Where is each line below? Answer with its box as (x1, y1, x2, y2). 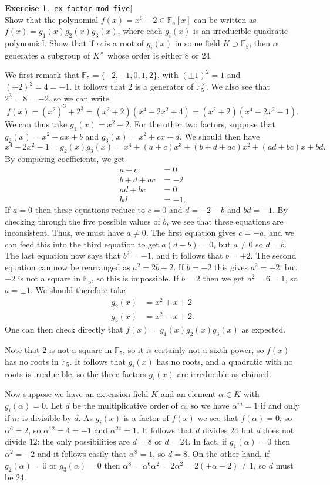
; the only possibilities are (37, 435, 130, 447)
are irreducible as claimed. (177, 367, 271, 379)
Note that (5, 344, 40, 356)
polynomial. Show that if (5, 37, 94, 49)
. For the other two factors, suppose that (129, 117, 275, 130)
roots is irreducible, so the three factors (5, 367, 146, 379)
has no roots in (5, 355, 59, 367)
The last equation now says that (5, 249, 120, 262)
